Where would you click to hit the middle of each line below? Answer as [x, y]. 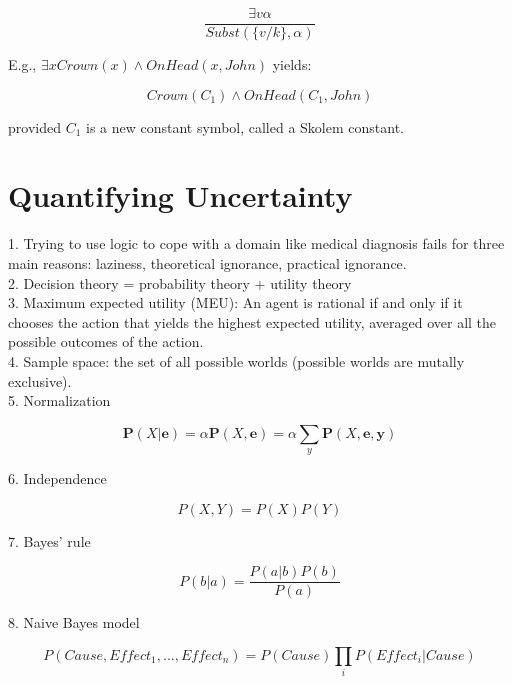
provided [34, 126]
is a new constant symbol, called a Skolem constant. [244, 126]
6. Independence [57, 478]
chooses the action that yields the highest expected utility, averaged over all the [252, 321]
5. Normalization [59, 400]
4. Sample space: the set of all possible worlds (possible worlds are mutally [236, 360]
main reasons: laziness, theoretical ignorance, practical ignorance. [207, 262]
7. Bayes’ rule [49, 540]
